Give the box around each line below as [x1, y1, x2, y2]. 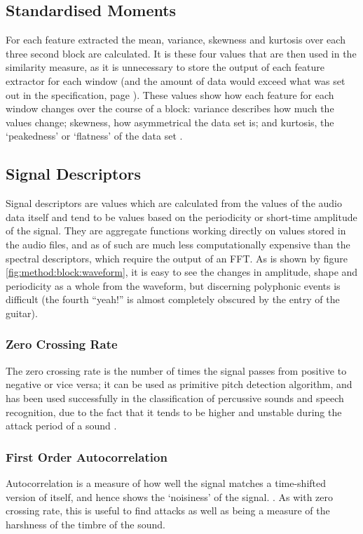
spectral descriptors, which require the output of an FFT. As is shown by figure [6, 251, 348, 265]
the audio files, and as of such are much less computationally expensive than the [6, 236, 350, 251]
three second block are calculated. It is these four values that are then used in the [6, 46, 357, 60]
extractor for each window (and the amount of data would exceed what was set [6, 73, 345, 88]
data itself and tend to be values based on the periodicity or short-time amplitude [6, 209, 357, 224]
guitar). [6, 305, 38, 320]
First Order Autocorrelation [6, 448, 167, 465]
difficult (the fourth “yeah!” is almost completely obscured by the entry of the [6, 292, 340, 307]
